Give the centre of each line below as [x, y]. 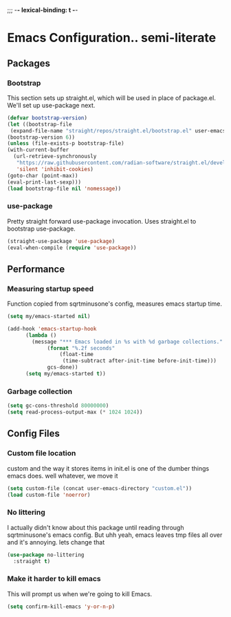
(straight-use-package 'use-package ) [61, 241]
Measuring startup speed [51, 288]
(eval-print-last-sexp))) [44, 182]
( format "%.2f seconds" [81, 348]
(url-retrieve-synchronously [55, 157]
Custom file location [42, 453]
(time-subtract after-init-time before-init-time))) [139, 361]
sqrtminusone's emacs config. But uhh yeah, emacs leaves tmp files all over [115, 535]
